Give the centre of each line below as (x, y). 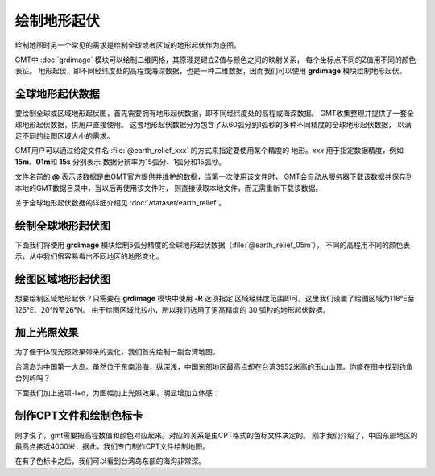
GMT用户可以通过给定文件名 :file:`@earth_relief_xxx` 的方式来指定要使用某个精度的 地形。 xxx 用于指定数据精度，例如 (209, 151)
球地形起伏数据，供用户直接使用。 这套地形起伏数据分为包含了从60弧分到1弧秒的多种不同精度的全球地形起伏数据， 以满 (213, 124)
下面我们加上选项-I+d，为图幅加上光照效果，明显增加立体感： (118, 393)
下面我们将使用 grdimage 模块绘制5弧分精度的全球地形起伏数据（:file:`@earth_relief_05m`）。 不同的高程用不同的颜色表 (213, 245)
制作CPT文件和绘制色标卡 (79, 416)
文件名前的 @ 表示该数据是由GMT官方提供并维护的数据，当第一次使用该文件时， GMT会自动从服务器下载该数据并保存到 (214, 176)
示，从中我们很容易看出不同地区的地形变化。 (89, 256)
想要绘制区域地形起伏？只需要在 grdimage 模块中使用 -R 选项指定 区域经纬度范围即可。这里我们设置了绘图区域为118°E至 (215, 299)
